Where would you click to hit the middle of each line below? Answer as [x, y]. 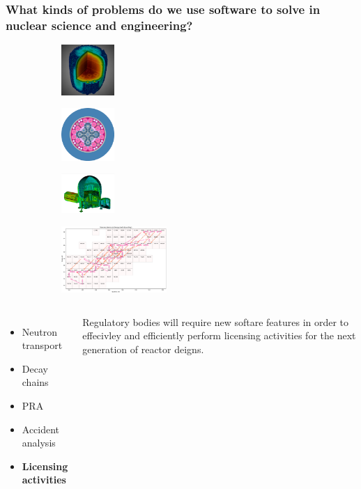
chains [35, 382]
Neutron [40, 331]
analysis [39, 443]
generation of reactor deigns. [143, 349]
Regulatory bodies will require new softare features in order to [216, 321]
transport [42, 345]
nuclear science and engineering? [99, 25]
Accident [41, 429]
